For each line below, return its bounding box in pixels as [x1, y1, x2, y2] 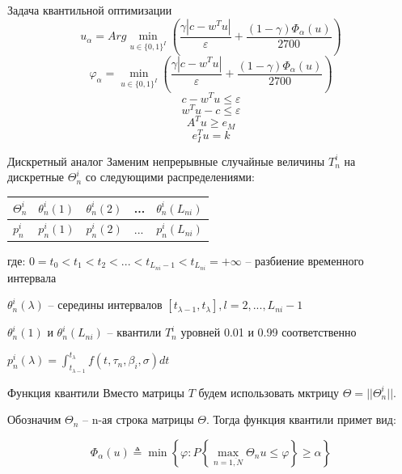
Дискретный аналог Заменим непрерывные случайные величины [7, 152, 325, 169]
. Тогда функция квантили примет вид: [206, 411, 396, 428]
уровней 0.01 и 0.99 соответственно [180, 324, 357, 341]
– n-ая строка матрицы [82, 411, 194, 428]
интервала [7, 269, 57, 286]
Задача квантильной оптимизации [7, 2, 172, 18]
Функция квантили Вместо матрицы [7, 383, 184, 400]
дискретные [7, 168, 65, 185]
